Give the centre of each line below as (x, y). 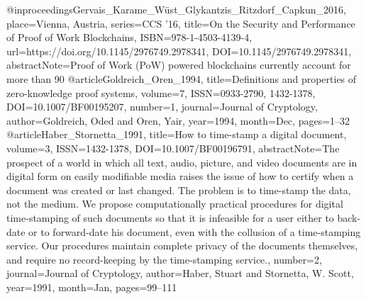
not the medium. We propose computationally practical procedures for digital (175, 204)
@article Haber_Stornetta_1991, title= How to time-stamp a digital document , (177, 134)
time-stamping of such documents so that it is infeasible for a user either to (170, 217)
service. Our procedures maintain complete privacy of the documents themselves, (182, 246)
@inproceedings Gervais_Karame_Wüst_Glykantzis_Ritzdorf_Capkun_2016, (176, 9)
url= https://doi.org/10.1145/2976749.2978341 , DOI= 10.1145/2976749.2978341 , (179, 51)
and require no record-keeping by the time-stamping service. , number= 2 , (164, 259)
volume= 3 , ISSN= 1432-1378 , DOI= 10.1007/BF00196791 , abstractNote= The (173, 148)
